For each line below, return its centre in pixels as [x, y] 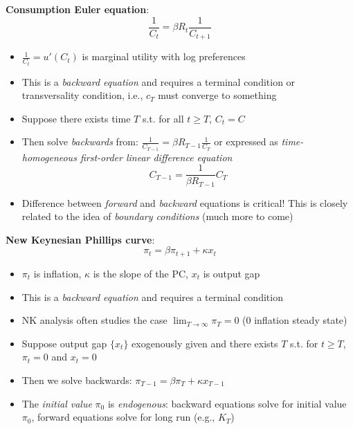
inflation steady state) [301, 320]
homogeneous [49, 157]
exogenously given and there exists [205, 343]
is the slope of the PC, [141, 273]
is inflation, [57, 273]
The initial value [57, 403]
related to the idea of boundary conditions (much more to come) [157, 216]
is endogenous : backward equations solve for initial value [227, 403]
